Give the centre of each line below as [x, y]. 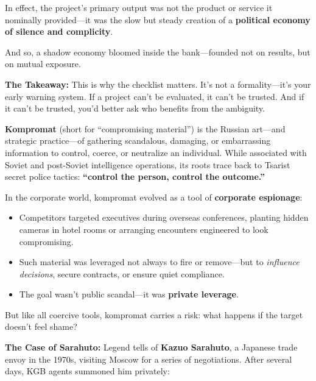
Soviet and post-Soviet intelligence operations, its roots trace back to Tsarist [148, 164]
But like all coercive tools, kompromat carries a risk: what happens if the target [154, 314]
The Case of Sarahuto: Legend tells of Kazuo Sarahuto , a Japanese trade [151, 347]
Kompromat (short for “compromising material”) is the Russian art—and [145, 128]
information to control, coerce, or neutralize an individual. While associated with [156, 152]
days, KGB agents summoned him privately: [87, 371]
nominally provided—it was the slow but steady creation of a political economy [158, 19]
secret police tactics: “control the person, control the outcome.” [135, 176]
